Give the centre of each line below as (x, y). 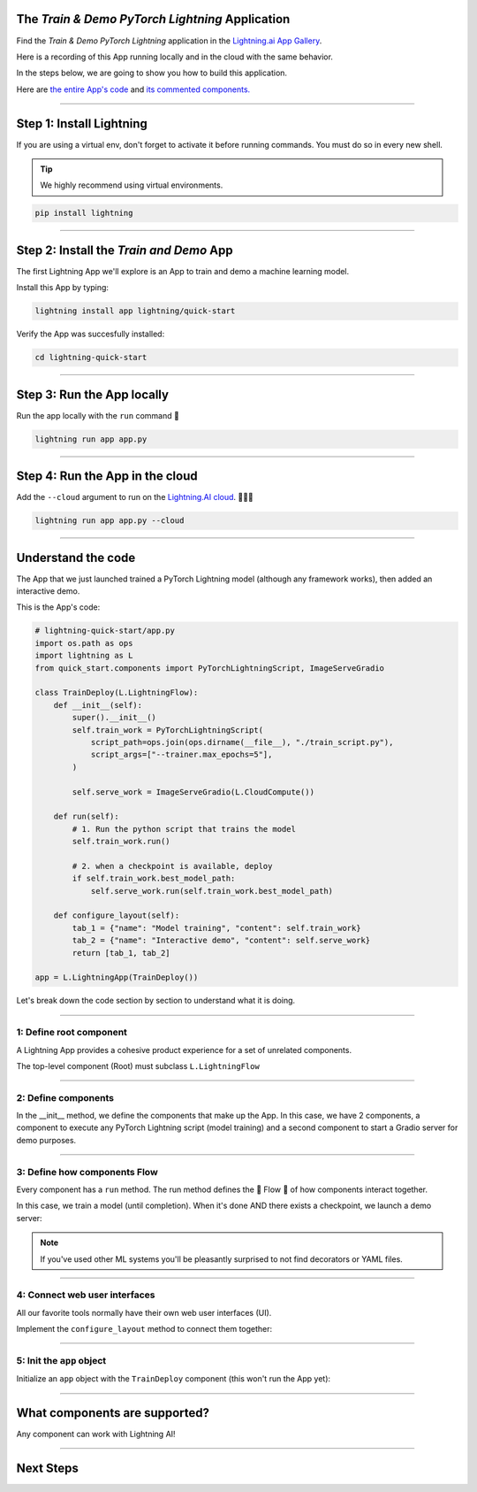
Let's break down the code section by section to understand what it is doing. (156, 1001)
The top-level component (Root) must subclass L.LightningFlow (138, 1065)
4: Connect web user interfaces (86, 1295)
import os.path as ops (84, 643)
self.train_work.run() (121, 842)
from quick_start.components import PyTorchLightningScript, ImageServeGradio (209, 668)
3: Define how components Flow (87, 1172)
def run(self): (86, 817)
